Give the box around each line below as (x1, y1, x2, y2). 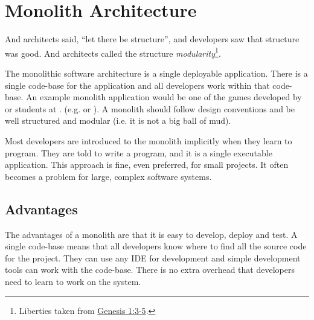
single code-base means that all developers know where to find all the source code (5, 240, 307, 252)
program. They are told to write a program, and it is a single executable (5, 146, 272, 159)
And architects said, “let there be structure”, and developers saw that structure (5, 33, 300, 45)
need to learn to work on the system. (5, 275, 141, 287)
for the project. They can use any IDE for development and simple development (5, 251, 301, 264)
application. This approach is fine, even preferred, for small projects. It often (5, 158, 289, 171)
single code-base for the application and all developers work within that (5, 78, 270, 91)
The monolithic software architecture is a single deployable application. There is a (5, 66, 308, 79)
